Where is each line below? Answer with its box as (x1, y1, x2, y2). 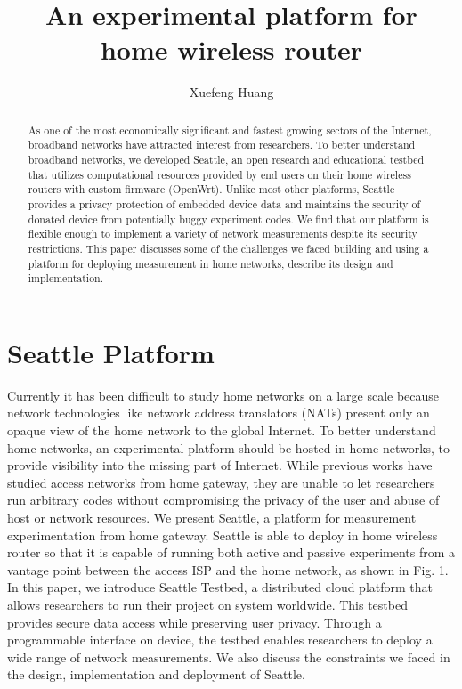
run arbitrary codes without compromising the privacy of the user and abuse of (7, 490, 440, 509)
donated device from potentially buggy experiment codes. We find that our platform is (28, 211, 429, 226)
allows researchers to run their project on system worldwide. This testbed (7, 595, 408, 613)
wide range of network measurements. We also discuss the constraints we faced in (7, 647, 450, 666)
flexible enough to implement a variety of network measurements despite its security (28, 226, 417, 241)
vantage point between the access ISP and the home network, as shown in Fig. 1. (7, 560, 449, 579)
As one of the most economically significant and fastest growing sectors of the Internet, (28, 122, 432, 137)
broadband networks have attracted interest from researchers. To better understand (28, 137, 416, 152)
